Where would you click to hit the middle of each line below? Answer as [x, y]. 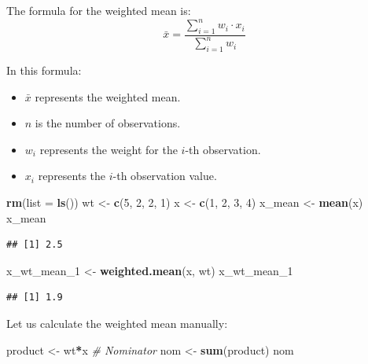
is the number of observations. [108, 123]
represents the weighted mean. [108, 96]
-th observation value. [165, 176]
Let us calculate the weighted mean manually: [117, 323]
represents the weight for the [109, 149]
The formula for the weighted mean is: [99, 10]
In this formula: [44, 70]
